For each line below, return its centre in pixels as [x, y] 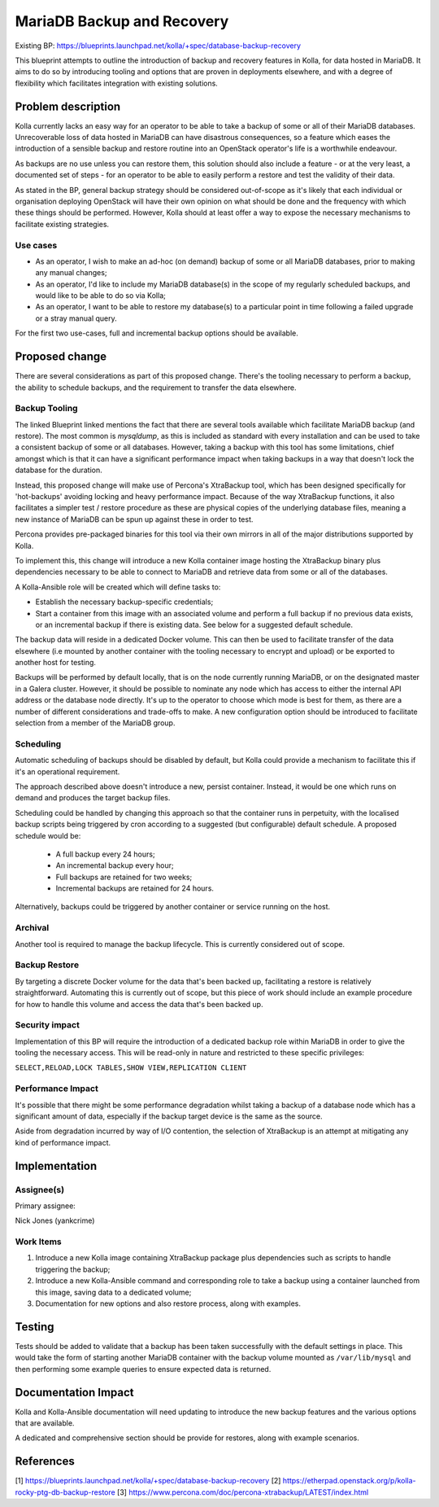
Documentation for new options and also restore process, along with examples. [168, 1303]
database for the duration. [59, 470]
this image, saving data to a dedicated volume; [113, 1292]
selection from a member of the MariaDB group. [95, 723]
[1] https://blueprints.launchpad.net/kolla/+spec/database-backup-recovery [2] [148, 1481]
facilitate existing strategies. [62, 224]
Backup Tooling [46, 409]
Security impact [48, 1025]
